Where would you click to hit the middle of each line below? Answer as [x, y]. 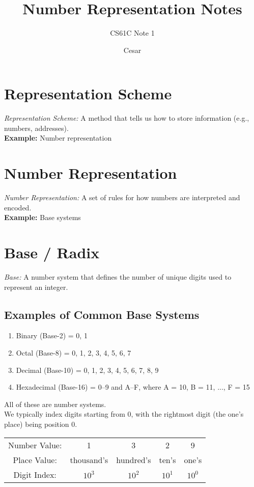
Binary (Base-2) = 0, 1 [52, 335]
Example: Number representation [58, 138]
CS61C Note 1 [132, 33]
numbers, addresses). [36, 128]
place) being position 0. [41, 424]
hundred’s [134, 459]
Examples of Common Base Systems [102, 314]
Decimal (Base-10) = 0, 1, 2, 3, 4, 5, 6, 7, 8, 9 [87, 370]
